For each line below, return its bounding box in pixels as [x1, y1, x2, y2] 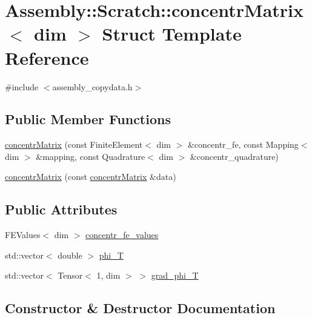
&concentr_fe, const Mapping [187, 138, 299, 151]
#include [5, 80, 39, 93]
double [58, 248, 82, 261]
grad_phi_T [151, 269, 199, 282]
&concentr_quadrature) [190, 150, 279, 162]
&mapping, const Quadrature [36, 150, 145, 162]
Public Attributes [5, 200, 118, 219]
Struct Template [102, 21, 242, 46]
